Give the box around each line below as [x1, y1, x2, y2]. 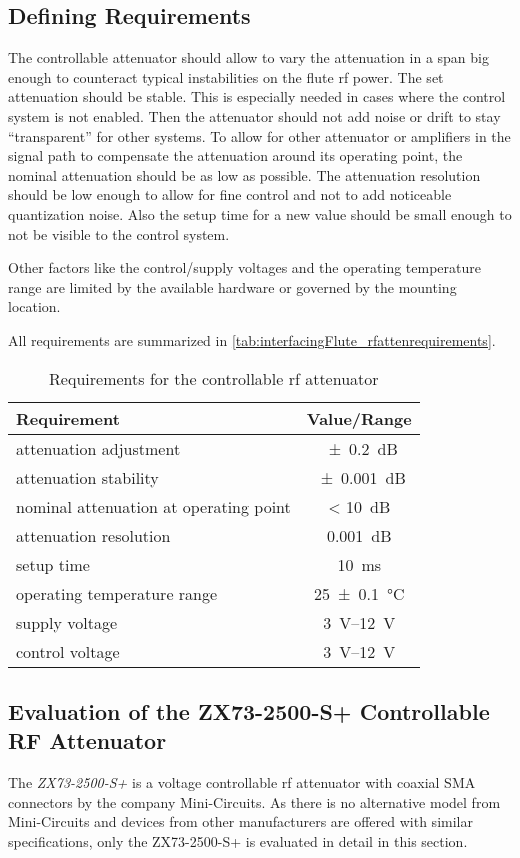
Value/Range [306, 406, 412, 430]
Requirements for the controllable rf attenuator [49, 366, 379, 390]
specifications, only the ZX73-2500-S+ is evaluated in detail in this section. [8, 830, 468, 851]
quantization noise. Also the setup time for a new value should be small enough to [8, 203, 512, 224]
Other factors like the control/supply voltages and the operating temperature [8, 257, 481, 278]
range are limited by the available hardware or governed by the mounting [8, 276, 457, 297]
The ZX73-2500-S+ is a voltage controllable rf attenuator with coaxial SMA [8, 772, 476, 793]
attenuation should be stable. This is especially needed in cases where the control [8, 86, 506, 107]
